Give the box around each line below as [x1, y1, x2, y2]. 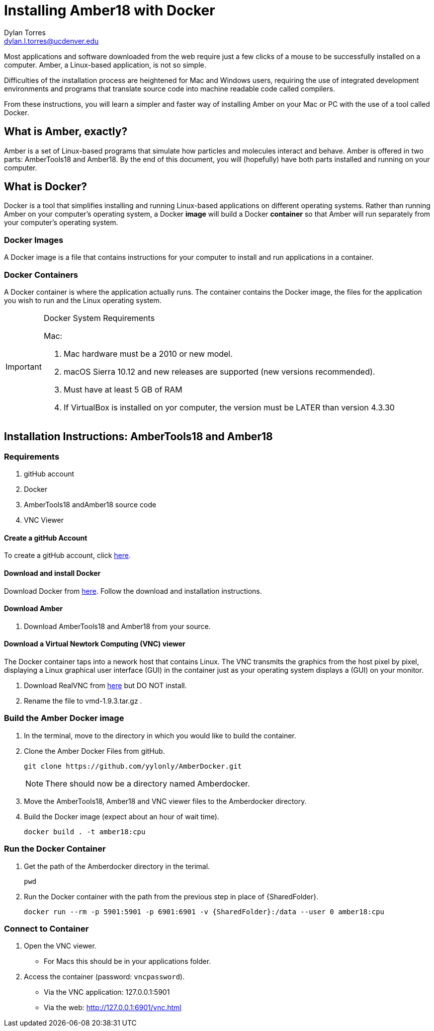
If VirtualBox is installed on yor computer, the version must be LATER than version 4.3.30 [63, 402, 395, 412]
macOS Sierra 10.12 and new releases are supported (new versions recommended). [63, 366, 375, 377]
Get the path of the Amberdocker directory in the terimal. [24, 862, 210, 871]
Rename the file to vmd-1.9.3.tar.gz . [24, 697, 142, 706]
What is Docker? [4, 180, 87, 193]
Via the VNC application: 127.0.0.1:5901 [44, 988, 170, 997]
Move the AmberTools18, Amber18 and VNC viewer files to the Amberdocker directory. [24, 796, 307, 805]
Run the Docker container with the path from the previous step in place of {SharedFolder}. [24, 892, 319, 901]
